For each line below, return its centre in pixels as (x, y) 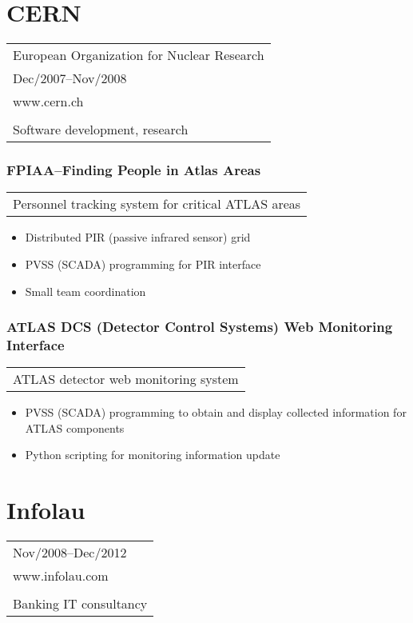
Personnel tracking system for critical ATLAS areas (157, 204)
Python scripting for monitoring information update (153, 455)
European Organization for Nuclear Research (139, 55)
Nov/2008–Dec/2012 (70, 553)
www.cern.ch (48, 102)
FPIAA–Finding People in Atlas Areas (134, 170)
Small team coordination (85, 291)
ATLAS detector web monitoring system (126, 379)
